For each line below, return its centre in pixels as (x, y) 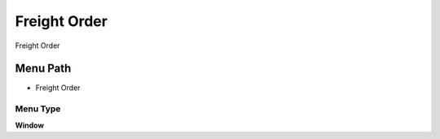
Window (30, 125)
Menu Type (38, 109)
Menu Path (43, 69)
